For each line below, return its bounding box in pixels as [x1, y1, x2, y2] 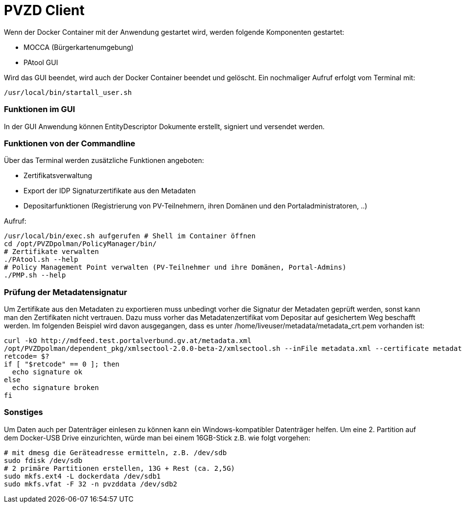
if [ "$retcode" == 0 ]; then [4, 360, 120, 368]
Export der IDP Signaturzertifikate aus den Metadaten [23, 186, 196, 195]
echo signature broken [12, 384, 99, 392]
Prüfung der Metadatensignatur [4, 287, 127, 297]
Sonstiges [4, 407, 43, 417]
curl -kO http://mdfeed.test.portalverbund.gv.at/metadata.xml [4, 337, 252, 345]
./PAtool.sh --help [4, 255, 78, 264]
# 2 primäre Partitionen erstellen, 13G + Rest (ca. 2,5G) [4, 464, 235, 472]
